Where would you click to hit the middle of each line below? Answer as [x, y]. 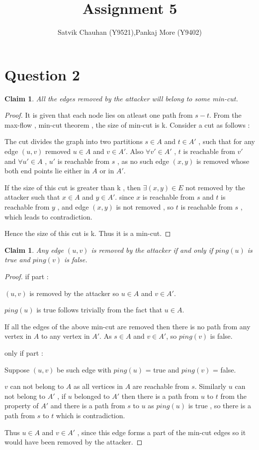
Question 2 [42, 74]
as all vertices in [98, 386]
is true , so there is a [219, 406]
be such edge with [84, 369]
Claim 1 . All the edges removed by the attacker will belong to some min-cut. [121, 98]
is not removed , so [145, 207]
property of [22, 406]
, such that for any [227, 141]
